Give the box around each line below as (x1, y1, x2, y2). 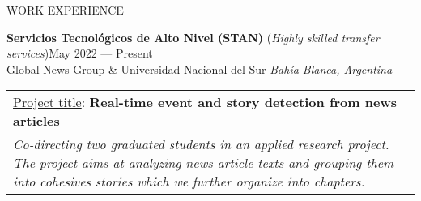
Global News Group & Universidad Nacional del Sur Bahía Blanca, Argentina (6, 60, 393, 77)
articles (13, 111, 60, 130)
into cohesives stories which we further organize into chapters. (13, 172, 365, 191)
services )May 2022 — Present (6, 45, 153, 62)
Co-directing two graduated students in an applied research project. (13, 135, 389, 154)
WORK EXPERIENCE (6, 2, 124, 18)
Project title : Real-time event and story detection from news (13, 92, 397, 112)
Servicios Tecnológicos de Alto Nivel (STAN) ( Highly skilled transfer (6, 28, 380, 45)
